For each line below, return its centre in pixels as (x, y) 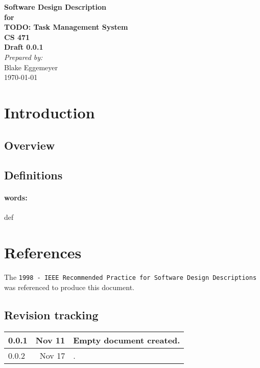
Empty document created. (127, 340)
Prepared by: (23, 57)
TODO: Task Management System (66, 27)
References (43, 252)
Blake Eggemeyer (31, 67)
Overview (30, 145)
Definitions (33, 175)
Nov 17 (52, 355)
